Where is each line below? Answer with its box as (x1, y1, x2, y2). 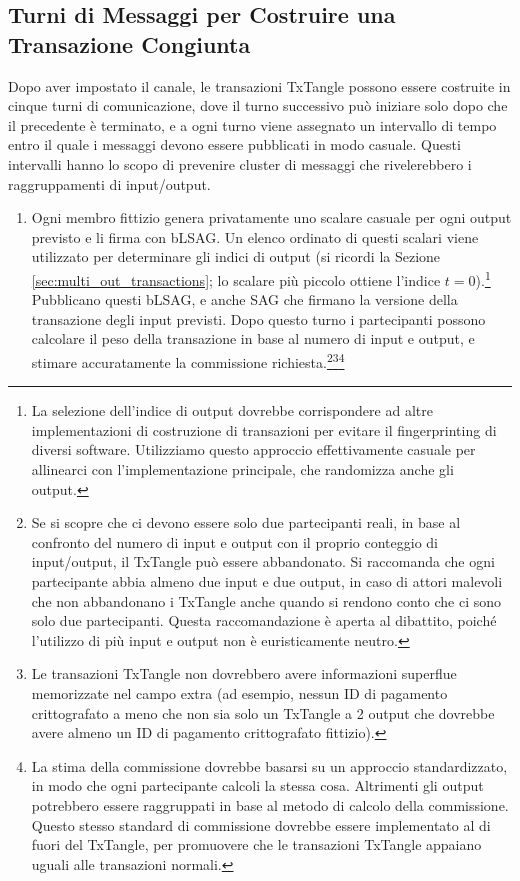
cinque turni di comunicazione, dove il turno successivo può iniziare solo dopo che (8, 95, 508, 116)
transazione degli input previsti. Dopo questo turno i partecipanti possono (31, 308, 486, 329)
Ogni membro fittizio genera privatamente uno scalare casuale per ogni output (31, 207, 512, 228)
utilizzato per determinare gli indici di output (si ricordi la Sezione (31, 246, 441, 267)
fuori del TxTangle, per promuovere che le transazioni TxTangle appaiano (31, 834, 482, 855)
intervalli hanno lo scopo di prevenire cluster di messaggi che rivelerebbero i (8, 153, 472, 174)
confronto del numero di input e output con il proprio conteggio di (31, 531, 439, 552)
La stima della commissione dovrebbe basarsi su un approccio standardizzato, (31, 755, 508, 776)
